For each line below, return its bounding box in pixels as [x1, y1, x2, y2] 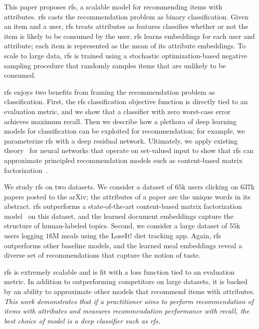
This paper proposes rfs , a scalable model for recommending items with [4, 1, 223, 11]
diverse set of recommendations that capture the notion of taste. [4, 250, 201, 260]
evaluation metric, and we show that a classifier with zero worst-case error [4, 106, 231, 116]
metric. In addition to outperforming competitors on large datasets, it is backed [4, 276, 248, 287]
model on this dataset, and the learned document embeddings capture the [4, 210, 234, 221]
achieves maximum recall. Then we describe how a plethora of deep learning [4, 116, 237, 126]
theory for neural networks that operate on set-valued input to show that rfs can [4, 145, 254, 156]
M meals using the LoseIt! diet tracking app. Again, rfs [52, 230, 221, 241]
